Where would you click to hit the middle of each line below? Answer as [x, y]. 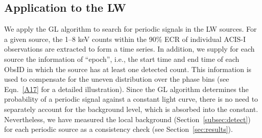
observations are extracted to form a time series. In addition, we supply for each [129, 49]
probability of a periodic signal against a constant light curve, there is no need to [131, 99]
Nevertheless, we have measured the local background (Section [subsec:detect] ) [127, 119]
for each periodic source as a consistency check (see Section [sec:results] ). [118, 129]
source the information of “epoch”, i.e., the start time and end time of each [122, 59]
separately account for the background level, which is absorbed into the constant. [131, 109]
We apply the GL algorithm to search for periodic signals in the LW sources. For [130, 29]
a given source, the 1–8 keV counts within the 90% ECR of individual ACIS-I [125, 39]
